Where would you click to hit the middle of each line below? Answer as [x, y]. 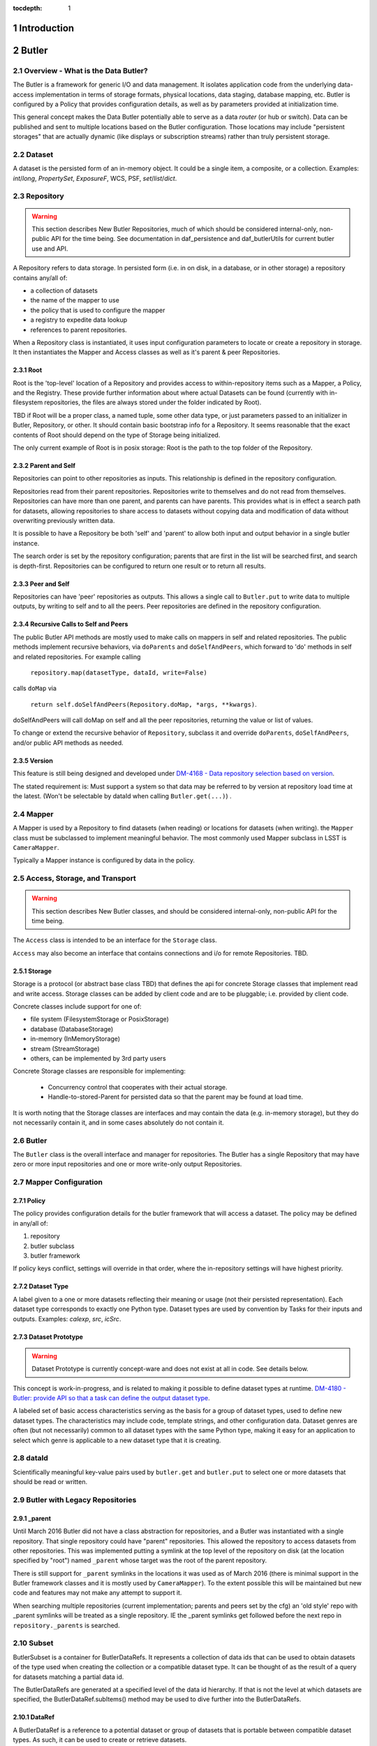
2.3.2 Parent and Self [44, 466]
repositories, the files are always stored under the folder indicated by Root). [153, 402]
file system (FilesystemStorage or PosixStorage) [99, 1019]
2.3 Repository [38, 196]
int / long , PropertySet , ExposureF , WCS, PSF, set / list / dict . [95, 178]
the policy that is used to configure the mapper [98, 310]
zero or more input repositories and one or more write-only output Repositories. [127, 1164]
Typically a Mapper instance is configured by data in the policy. [104, 860]
